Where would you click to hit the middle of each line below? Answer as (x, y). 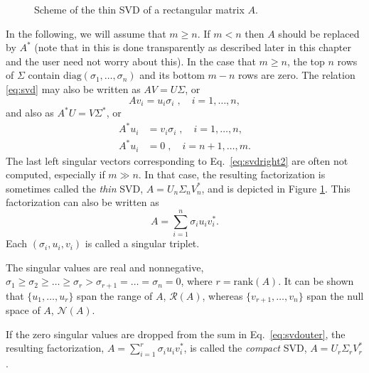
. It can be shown (316, 281)
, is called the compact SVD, (245, 348)
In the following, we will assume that (86, 33)
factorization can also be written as (82, 202)
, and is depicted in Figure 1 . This (276, 188)
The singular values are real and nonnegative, (105, 267)
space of (23, 310)
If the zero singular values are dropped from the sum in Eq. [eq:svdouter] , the (176, 334)
